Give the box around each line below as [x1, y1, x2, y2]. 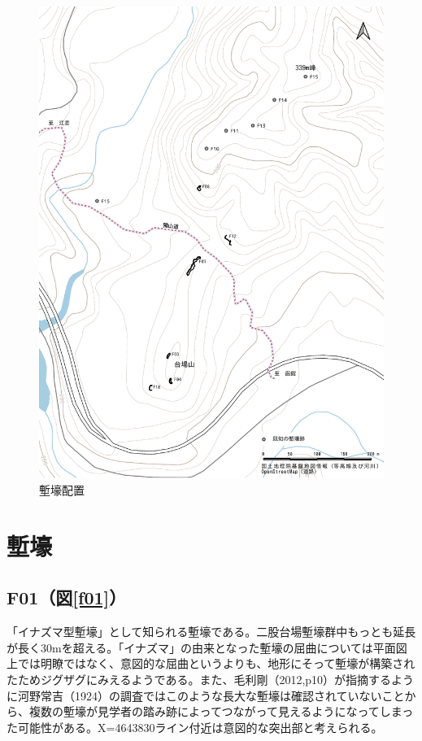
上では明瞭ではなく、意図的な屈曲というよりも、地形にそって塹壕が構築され [7, 655, 415, 672]
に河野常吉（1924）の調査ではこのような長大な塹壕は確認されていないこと [7, 687, 405, 704]
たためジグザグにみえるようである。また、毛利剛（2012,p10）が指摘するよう [7, 670, 415, 687]
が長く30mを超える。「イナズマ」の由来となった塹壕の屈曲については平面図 [7, 639, 407, 656]
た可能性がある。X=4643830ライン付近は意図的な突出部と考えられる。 [7, 718, 383, 735]
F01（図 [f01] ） [7, 585, 127, 610]
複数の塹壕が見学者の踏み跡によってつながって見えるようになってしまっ [28, 703, 414, 720]
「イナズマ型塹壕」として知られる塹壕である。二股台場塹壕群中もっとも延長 [7, 623, 416, 640]
